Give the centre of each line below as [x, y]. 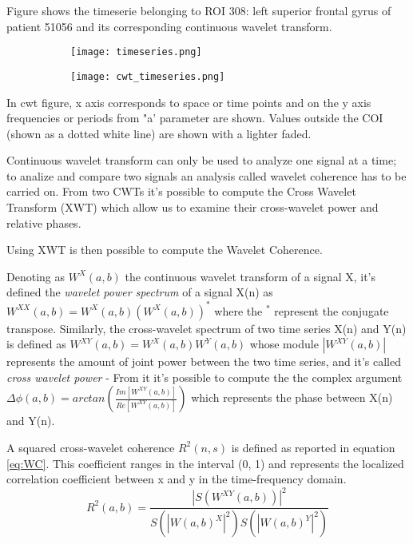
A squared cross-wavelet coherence [91, 447]
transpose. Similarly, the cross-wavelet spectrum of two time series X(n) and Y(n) [206, 328]
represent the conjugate [332, 310]
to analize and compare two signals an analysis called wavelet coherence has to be [206, 175]
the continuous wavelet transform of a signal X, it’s [250, 276]
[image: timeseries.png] [136, 52]
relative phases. [44, 222]
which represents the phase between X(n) [292, 397]
